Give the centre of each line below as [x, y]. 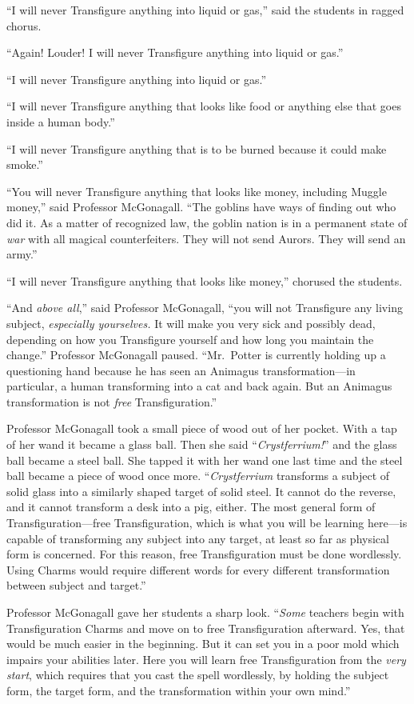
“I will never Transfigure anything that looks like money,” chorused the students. [205, 280]
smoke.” [25, 164]
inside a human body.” [61, 121]
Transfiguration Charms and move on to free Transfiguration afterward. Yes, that [206, 628]
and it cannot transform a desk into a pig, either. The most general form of [191, 507]
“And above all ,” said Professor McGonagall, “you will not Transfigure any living [205, 308]
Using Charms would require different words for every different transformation [198, 569]
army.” [22, 254]
